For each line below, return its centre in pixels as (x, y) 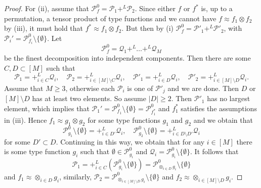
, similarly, (76, 176)
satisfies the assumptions (219, 108)
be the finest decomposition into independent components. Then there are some (127, 58)
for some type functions (124, 120)
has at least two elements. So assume (89, 98)
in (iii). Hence (26, 120)
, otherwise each (90, 88)
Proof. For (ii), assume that (47, 8)
